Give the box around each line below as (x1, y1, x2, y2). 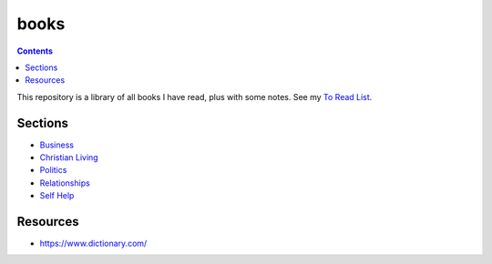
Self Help (39, 190, 75, 201)
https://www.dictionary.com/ (39, 238, 148, 249)
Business (39, 139, 75, 150)
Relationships (39, 178, 90, 188)
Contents (16, 46, 54, 56)
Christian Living (39, 152, 99, 163)
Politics (39, 165, 67, 176)
